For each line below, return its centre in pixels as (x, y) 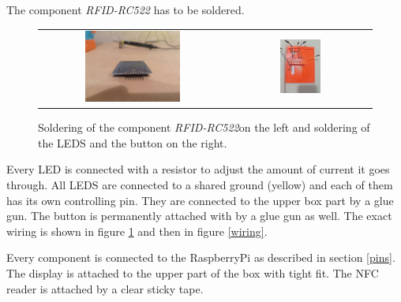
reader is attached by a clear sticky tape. (105, 288)
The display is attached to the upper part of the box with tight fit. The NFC (193, 272)
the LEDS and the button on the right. (133, 142)
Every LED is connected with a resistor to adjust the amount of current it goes (198, 169)
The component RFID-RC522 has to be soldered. (126, 9)
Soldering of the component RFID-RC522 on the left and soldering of (204, 127)
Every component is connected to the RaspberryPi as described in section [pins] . (201, 257)
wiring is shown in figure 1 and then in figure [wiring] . (137, 231)
